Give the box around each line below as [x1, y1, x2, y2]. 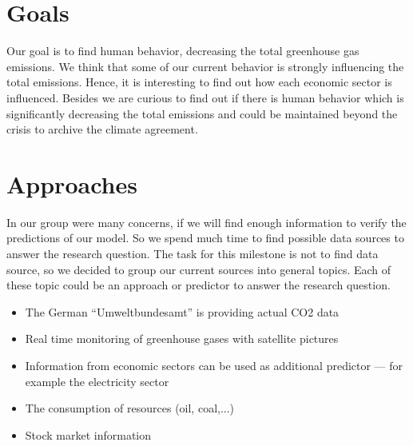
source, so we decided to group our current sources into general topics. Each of [6, 261, 391, 277]
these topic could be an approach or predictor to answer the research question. [6, 277, 391, 293]
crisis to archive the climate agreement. [6, 121, 198, 137]
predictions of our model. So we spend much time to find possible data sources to [6, 229, 404, 246]
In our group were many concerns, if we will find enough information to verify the [6, 213, 407, 230]
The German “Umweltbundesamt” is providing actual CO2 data [25, 303, 340, 320]
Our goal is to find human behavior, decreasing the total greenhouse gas [6, 42, 359, 59]
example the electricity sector [25, 372, 169, 389]
